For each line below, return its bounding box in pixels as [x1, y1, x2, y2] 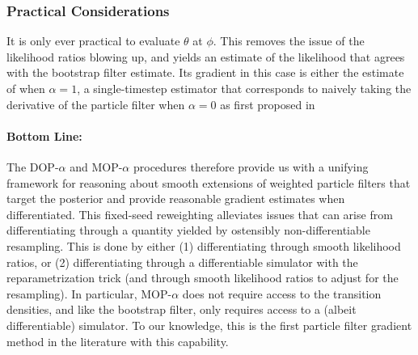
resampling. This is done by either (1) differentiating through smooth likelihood [6, 237, 401, 254]
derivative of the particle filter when [6, 95, 185, 112]
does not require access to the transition [182, 285, 382, 302]
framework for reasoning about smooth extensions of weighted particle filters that [6, 174, 411, 191]
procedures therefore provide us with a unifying [133, 158, 369, 175]
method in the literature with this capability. [6, 332, 229, 349]
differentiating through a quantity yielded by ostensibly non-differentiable [6, 222, 370, 239]
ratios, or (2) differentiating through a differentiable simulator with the [6, 253, 358, 270]
